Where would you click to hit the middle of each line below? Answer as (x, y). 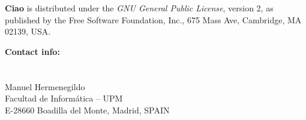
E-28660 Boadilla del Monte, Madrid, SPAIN (87, 110)
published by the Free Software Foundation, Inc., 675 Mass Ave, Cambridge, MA (153, 19)
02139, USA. (28, 31)
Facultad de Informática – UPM (64, 98)
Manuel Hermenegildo (45, 86)
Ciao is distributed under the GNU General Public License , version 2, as (139, 8)
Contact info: (32, 51)
